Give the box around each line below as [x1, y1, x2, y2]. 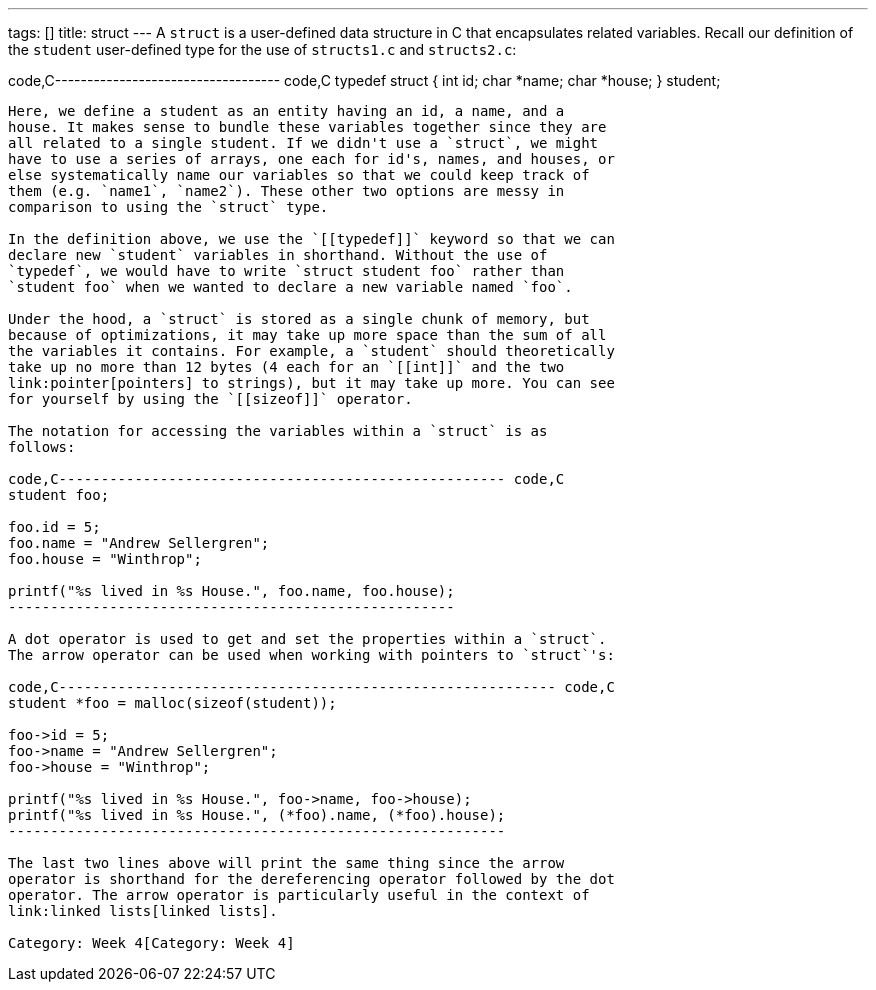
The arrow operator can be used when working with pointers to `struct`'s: [8, 647, 615, 663]
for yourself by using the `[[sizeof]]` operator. [8, 391, 413, 407]
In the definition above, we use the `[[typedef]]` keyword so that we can [8, 231, 615, 247]
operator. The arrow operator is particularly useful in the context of [8, 887, 590, 903]
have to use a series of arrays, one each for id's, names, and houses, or [8, 151, 615, 167]
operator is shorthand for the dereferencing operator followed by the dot [8, 871, 615, 887]
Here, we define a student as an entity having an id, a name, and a [8, 103, 565, 119]
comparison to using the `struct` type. [8, 199, 329, 215]
